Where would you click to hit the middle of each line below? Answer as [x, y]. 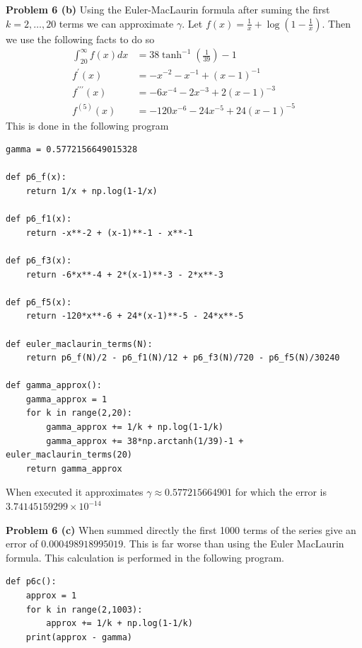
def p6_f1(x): [39, 219]
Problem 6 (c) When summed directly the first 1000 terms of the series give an [181, 529]
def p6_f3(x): [39, 260]
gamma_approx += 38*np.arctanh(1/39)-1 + [145, 441]
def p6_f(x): [36, 177]
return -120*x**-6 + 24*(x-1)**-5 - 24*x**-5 [135, 316]
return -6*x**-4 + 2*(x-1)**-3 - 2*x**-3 [124, 274]
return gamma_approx [74, 468]
